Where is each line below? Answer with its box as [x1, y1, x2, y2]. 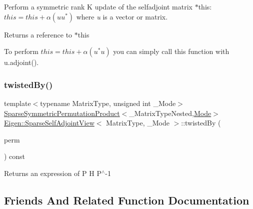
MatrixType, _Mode [106, 117, 169, 128]
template [4, 98, 31, 108]
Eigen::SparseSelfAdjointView [4, 117, 94, 128]
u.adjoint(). [4, 57, 39, 67]
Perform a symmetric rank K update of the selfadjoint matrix [4, 1, 193, 11]
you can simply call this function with [113, 46, 229, 56]
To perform [4, 46, 38, 56]
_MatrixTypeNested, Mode [129, 107, 211, 118]
